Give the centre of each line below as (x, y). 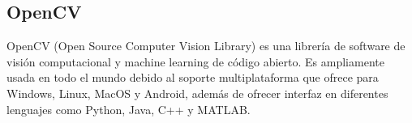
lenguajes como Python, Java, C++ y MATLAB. (129, 109)
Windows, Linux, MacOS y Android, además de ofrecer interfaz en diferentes (197, 93)
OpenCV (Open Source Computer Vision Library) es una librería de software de (206, 46)
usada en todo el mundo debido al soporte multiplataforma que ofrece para (193, 77)
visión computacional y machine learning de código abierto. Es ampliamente (195, 61)
